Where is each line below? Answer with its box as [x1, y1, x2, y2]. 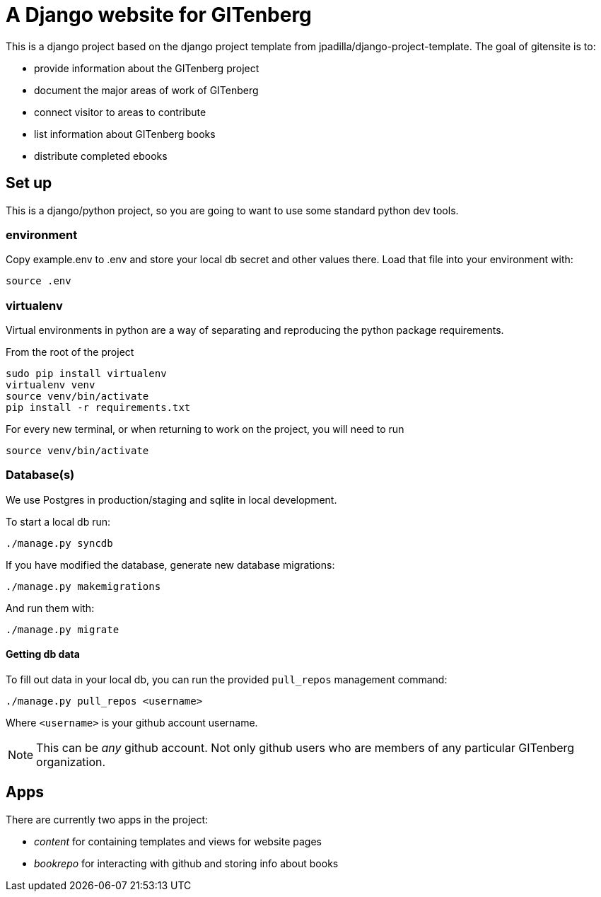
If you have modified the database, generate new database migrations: [6, 558, 335, 571]
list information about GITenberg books [34, 127, 216, 140]
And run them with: [6, 601, 95, 614]
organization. [36, 755, 106, 770]
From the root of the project [6, 346, 134, 359]
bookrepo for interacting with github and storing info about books [34, 857, 339, 869]
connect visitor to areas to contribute [34, 105, 206, 118]
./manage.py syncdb [6, 537, 113, 549]
